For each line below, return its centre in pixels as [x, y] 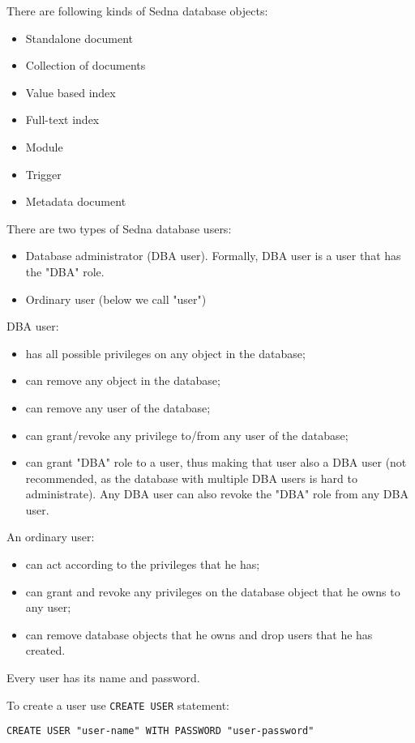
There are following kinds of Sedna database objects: [137, 11]
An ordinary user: [51, 537]
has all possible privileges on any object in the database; [165, 353]
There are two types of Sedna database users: [119, 228]
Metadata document [76, 201]
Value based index [71, 92]
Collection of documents [86, 65]
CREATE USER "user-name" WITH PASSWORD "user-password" [160, 731]
